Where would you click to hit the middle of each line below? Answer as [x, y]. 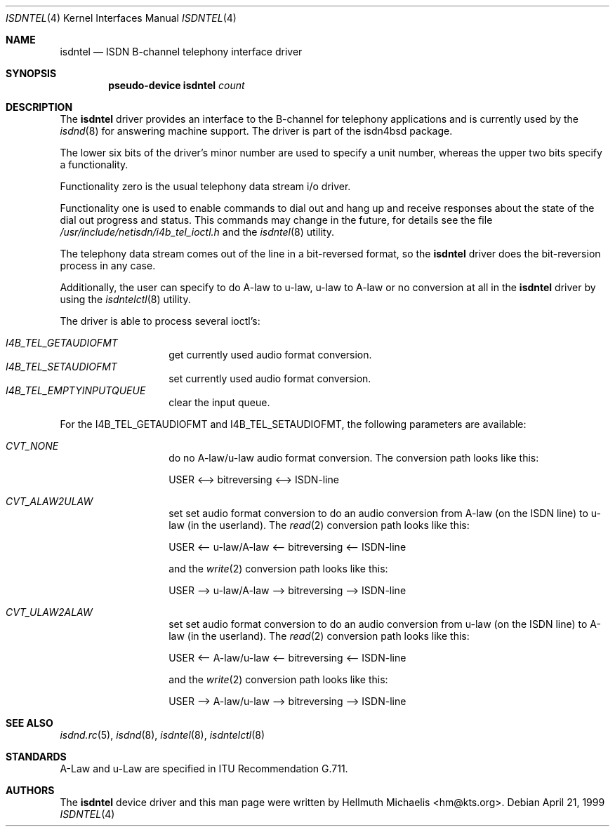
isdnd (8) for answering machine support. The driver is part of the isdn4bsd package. [256, 131]
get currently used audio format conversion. [270, 355]
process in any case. [108, 266]
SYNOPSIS [31, 73]
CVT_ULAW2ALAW [49, 612]
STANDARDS [36, 757]
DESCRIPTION [39, 107]
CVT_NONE [32, 446]
